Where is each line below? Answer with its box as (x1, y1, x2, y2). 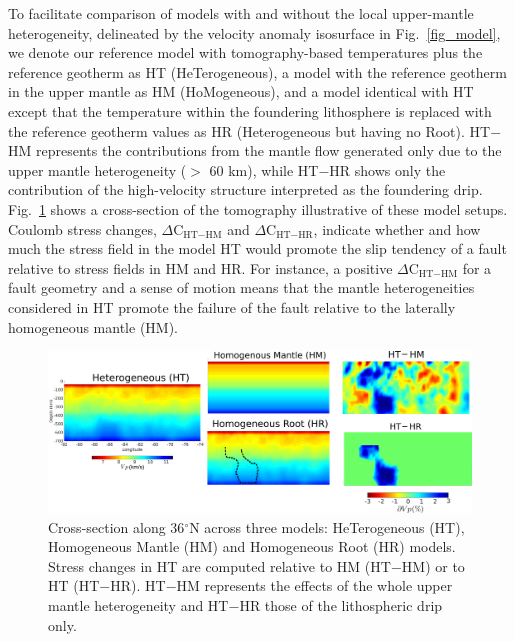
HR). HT (110, 575, 166, 596)
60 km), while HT (209, 159, 319, 180)
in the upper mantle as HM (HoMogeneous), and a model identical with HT (8, 81, 474, 102)
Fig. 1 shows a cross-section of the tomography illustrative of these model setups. (8, 198, 508, 219)
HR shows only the (329, 159, 446, 180)
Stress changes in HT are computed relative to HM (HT (48, 555, 391, 576)
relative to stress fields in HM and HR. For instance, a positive (8, 257, 393, 278)
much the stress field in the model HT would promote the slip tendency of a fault (8, 238, 507, 259)
